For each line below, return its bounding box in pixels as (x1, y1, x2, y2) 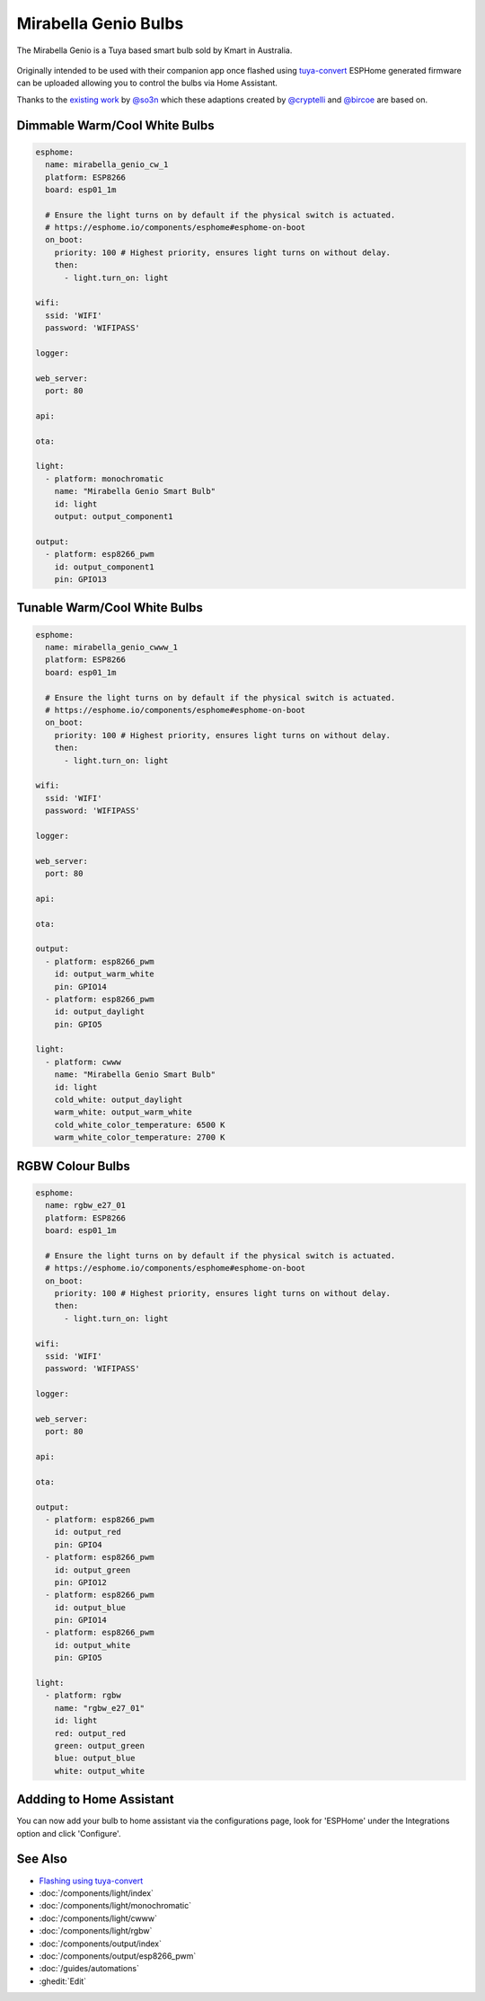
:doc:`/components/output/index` (39, 1938, 162, 1949)
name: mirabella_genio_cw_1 (45, 160, 169, 170)
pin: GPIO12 (54, 1577, 108, 1587)
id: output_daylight (54, 1007, 145, 1017)
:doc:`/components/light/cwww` (39, 1913, 157, 1924)
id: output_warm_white (54, 969, 154, 979)
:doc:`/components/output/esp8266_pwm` (39, 1950, 197, 1961)
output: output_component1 (54, 512, 174, 522)
